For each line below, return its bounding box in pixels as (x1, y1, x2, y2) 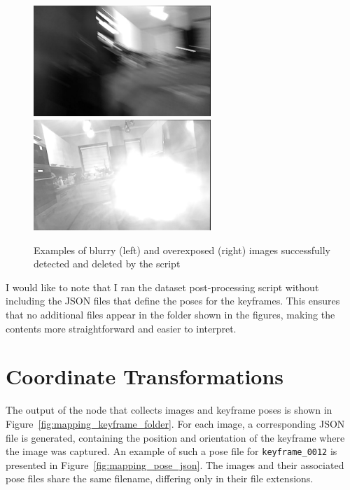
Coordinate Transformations (6, 362, 284, 391)
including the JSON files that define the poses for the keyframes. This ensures (6, 293, 340, 308)
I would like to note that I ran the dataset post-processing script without (6, 279, 319, 294)
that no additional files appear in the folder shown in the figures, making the (6, 307, 335, 322)
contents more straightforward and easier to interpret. (6, 321, 237, 335)
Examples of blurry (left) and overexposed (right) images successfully (34, 242, 330, 257)
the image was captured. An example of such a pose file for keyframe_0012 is (6, 444, 337, 458)
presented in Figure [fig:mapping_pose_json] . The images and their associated (6, 457, 344, 472)
